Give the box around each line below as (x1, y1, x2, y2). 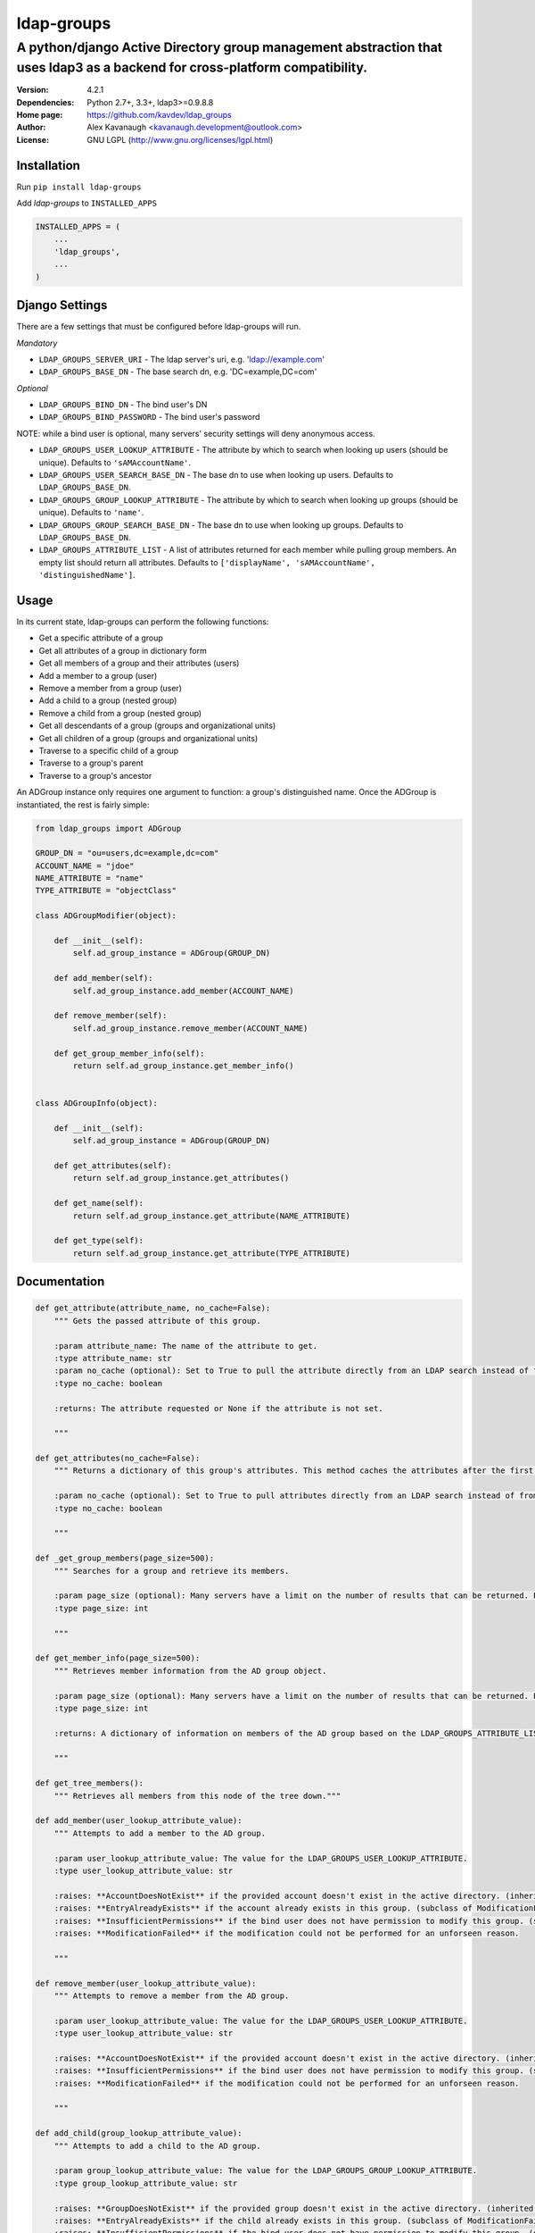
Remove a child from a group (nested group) (38, 707, 202, 718)
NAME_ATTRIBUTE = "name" (35, 874, 144, 883)
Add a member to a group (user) (38, 670, 158, 681)
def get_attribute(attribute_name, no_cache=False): (35, 1303, 271, 1313)
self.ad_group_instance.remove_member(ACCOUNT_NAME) (72, 1023, 309, 1033)
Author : (16, 121, 46, 133)
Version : (16, 85, 49, 96)
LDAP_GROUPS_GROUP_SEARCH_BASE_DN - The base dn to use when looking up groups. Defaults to (38, 519, 404, 531)
